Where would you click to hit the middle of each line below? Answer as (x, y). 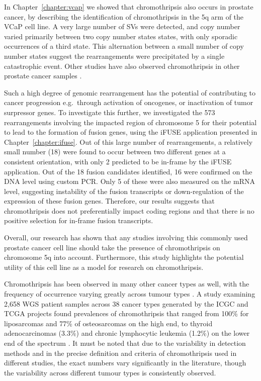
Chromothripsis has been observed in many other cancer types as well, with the (127, 284)
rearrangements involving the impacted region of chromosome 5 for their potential (130, 122)
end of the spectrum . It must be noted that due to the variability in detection (125, 343)
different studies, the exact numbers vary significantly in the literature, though (125, 363)
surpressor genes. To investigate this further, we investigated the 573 (110, 112)
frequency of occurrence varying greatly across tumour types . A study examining (130, 294)
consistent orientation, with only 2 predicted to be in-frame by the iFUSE (118, 161)
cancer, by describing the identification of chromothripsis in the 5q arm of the (124, 16)
